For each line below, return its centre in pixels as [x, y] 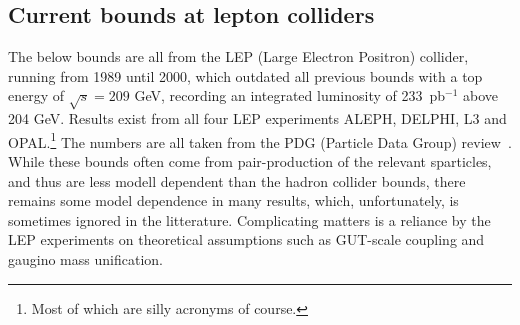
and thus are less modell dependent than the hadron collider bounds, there [237, 180]
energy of [36, 95]
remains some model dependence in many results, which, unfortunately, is [233, 200]
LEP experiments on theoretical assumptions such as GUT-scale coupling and [246, 239]
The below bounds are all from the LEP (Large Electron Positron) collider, [238, 56]
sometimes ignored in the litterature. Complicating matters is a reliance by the [249, 219]
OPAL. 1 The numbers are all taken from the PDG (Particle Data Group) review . [260, 140]
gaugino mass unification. [85, 258]
